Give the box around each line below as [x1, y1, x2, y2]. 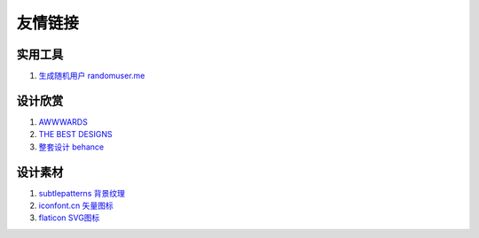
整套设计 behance [38, 142, 105, 152]
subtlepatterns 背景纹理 [38, 188, 126, 198]
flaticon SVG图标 [38, 212, 100, 223]
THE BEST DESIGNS [38, 129, 113, 140]
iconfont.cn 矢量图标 [38, 200, 114, 211]
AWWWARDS [38, 116, 88, 127]
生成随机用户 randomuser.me [38, 71, 145, 81]
